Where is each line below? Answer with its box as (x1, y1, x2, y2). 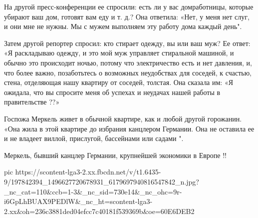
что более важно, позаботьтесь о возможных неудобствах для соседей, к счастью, (4, 67, 252, 77)
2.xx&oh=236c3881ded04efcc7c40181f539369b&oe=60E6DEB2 (4, 205, 195, 216)
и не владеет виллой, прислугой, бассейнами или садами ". (4, 133, 184, 143)
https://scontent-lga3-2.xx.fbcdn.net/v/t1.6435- (15, 166, 161, 177)
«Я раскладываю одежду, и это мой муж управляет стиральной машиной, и (4, 47, 234, 58)
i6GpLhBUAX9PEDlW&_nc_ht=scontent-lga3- (4, 196, 153, 206)
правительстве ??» (4, 96, 60, 107)
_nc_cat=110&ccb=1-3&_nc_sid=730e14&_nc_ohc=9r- (4, 186, 182, 196)
